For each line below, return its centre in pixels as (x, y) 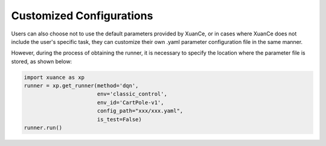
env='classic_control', (132, 94)
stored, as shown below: (42, 61)
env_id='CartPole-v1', (130, 102)
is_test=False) (119, 119)
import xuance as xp (54, 77)
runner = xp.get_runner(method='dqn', (81, 86)
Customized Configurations (82, 16)
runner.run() (43, 128)
